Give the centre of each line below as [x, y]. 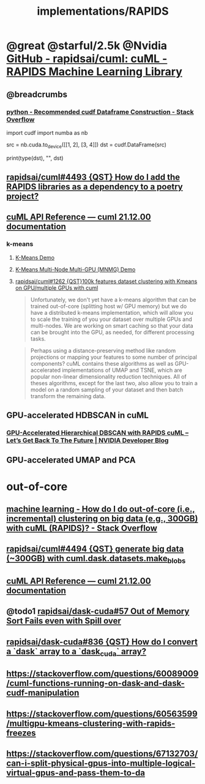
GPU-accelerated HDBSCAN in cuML [77, 416]
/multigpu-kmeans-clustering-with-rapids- [91, 723]
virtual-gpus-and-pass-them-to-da [76, 773]
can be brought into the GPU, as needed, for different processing [112, 332]
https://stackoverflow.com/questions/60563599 [102, 714]
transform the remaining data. [68, 396]
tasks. [38, 339]
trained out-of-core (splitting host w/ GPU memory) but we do [109, 306]
